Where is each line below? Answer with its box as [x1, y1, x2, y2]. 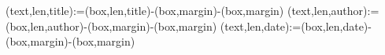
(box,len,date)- [301, 17, 372, 34]
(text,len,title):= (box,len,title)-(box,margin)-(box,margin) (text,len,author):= [6, 2, 379, 18]
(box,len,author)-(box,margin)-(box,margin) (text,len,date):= [6, 17, 302, 34]
